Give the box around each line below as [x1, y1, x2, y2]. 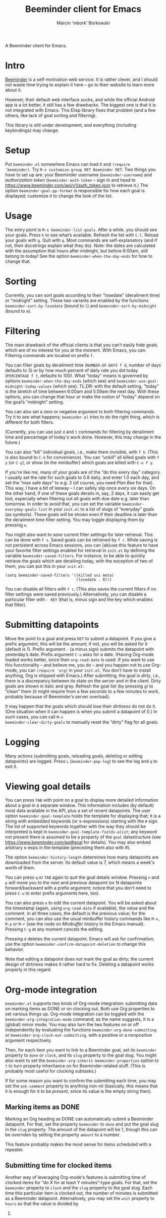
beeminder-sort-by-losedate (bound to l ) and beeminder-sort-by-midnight [5, 303, 157, 308]
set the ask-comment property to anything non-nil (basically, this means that [5, 1083, 158, 1089]
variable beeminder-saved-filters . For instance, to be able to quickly [5, 552, 145, 558]
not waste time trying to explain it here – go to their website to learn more [5, 81, 155, 87]
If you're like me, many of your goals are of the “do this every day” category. [5, 469, 161, 475]
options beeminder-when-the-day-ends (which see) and [5, 378, 115, 383]
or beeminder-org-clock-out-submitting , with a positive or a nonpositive [5, 1032, 152, 1038]
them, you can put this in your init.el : [5, 563, 84, 569]
